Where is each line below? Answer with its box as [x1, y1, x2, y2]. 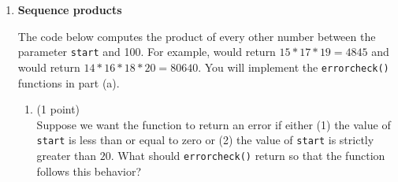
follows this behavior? [36, 162, 142, 179]
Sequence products [17, 2, 122, 17]
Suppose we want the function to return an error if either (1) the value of [36, 116, 391, 132]
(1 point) [36, 101, 80, 117]
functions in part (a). [17, 74, 120, 91]
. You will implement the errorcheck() [198, 58, 389, 75]
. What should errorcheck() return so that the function [110, 147, 385, 163]
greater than [36, 147, 97, 163]
